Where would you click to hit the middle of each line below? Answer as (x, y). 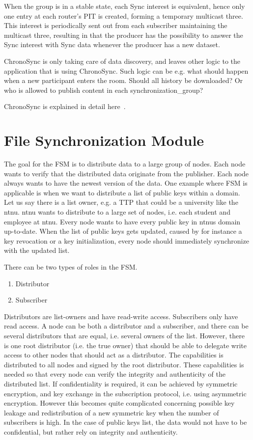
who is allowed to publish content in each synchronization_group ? (104, 90)
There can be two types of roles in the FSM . (71, 267)
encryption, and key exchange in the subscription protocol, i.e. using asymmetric (125, 393)
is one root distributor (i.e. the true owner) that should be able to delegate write (125, 345)
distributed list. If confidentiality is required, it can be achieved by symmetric (121, 383)
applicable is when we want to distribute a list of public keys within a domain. (122, 192)
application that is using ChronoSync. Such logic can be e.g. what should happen (126, 70)
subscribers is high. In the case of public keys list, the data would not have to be (126, 422)
